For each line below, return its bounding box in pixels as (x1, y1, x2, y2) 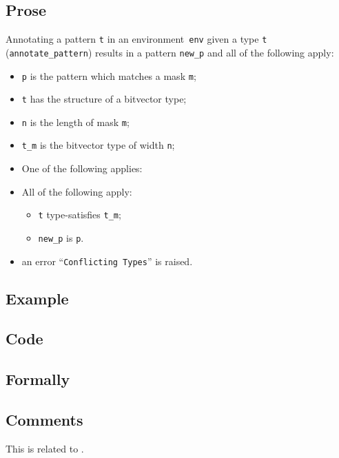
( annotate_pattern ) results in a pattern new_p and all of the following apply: (6, 45, 334, 59)
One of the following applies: (21, 161, 143, 176)
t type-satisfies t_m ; (38, 207, 121, 222)
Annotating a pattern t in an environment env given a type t (6, 32, 267, 46)
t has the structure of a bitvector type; (21, 92, 187, 106)
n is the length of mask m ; (21, 114, 130, 129)
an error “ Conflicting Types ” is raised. (21, 253, 193, 268)
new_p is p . (38, 230, 84, 244)
